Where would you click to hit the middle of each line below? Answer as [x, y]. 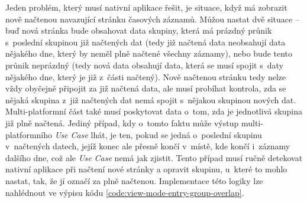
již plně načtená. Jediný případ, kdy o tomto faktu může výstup [122, 122]
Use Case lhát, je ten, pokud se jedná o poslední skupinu [158, 134]
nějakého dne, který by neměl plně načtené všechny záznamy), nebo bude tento [149, 53]
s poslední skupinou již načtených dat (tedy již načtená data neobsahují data [146, 42]
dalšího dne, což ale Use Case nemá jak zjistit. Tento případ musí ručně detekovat [154, 157]
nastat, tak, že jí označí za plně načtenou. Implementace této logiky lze [134, 180]
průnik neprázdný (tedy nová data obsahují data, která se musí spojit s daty [144, 65]
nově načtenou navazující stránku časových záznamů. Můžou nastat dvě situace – [152, 19]
